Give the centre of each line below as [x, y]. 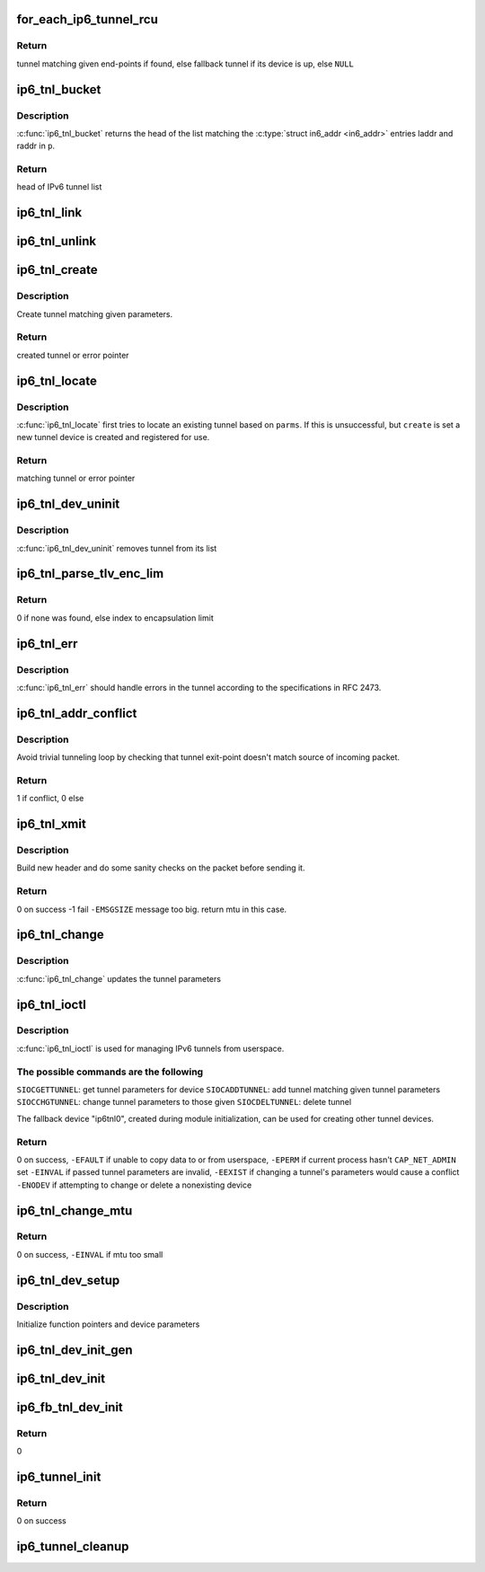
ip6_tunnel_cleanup [73, 1546]
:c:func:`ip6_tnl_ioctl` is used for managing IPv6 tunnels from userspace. [150, 1048]
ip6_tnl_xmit [52, 824]
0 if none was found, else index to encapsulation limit [115, 618]
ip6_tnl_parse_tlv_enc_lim [90, 574]
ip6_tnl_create [57, 270]
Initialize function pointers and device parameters [108, 1324]
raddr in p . [36, 146]
